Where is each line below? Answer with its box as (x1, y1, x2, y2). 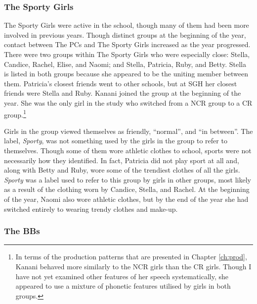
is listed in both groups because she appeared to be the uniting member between (4, 68, 248, 79)
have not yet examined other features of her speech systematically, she (15, 271, 228, 281)
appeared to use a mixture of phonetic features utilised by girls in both (15, 281, 231, 291)
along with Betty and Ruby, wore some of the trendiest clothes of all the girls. (4, 165, 240, 175)
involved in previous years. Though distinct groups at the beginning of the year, (4, 29, 246, 40)
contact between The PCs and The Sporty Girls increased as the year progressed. (4, 39, 251, 50)
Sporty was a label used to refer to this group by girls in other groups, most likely (4, 174, 251, 184)
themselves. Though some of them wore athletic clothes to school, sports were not (4, 145, 252, 155)
